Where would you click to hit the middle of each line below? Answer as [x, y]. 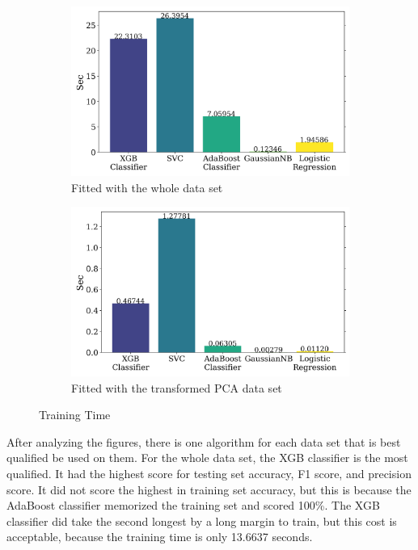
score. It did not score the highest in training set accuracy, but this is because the [209, 489]
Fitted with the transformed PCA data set [177, 387]
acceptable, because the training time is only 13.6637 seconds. [160, 537]
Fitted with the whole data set [147, 187]
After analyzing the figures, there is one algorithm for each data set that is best [204, 441]
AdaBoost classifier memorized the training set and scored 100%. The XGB [193, 505]
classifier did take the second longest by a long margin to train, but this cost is [202, 521]
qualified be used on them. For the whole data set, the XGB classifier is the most [207, 458]
